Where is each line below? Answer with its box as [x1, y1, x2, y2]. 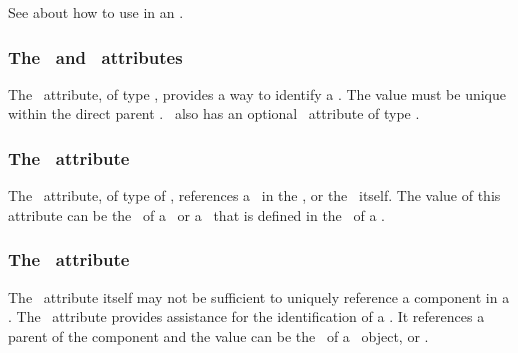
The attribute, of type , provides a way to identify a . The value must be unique [8, 83, 507, 104]
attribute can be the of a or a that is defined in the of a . [8, 204, 385, 225]
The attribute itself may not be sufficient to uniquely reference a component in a [8, 286, 510, 307]
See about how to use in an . [8, 2, 184, 22]
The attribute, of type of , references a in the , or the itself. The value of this [8, 185, 501, 206]
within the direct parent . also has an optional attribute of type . [8, 103, 420, 124]
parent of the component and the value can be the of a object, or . [8, 325, 429, 346]
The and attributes [8, 44, 183, 69]
